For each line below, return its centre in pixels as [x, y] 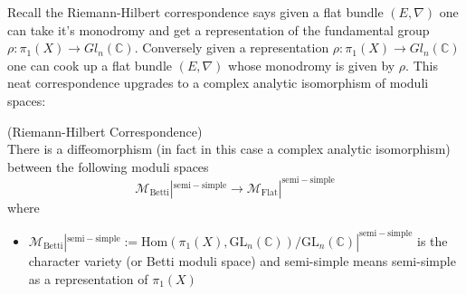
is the [433, 240]
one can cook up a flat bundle [90, 65]
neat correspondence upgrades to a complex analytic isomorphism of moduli [218, 83]
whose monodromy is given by [312, 65]
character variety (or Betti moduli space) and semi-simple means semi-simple [242, 260]
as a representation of [88, 278]
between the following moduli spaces [108, 166]
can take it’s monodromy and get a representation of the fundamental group [219, 29]
